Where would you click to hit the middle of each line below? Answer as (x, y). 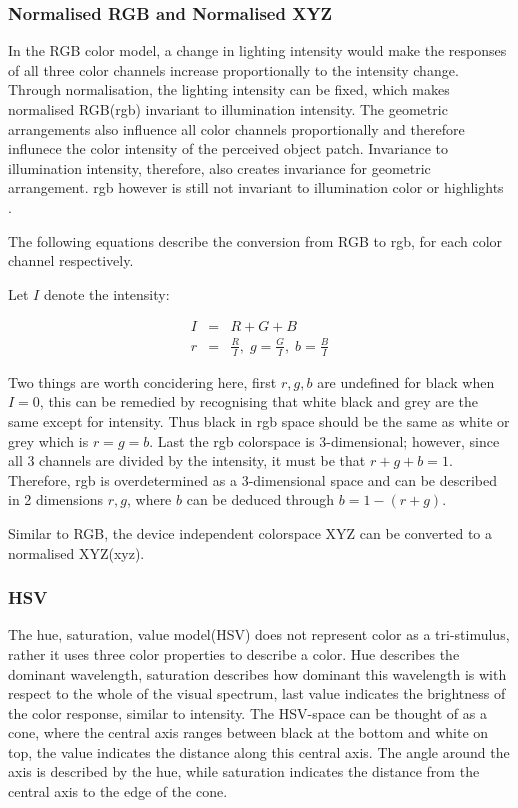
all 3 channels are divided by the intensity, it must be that (187, 460)
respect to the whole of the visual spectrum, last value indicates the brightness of (257, 693)
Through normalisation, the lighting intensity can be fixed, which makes (229, 89)
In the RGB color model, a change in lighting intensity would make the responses (257, 50)
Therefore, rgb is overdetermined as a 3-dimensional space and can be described (253, 479)
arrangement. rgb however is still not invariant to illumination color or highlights (256, 187)
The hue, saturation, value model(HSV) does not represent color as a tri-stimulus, (259, 634)
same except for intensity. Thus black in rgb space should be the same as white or (259, 420)
